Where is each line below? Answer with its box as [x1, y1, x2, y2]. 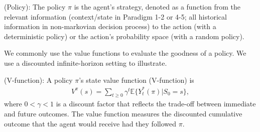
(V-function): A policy [4, 74, 73, 85]
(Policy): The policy [4, 2, 66, 12]
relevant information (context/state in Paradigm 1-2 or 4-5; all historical [4, 11, 227, 22]
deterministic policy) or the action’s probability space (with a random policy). [4, 31, 244, 41]
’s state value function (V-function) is [79, 74, 194, 85]
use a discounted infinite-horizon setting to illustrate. [4, 57, 167, 68]
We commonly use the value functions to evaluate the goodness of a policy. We [4, 48, 246, 58]
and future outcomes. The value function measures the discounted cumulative [4, 108, 242, 119]
